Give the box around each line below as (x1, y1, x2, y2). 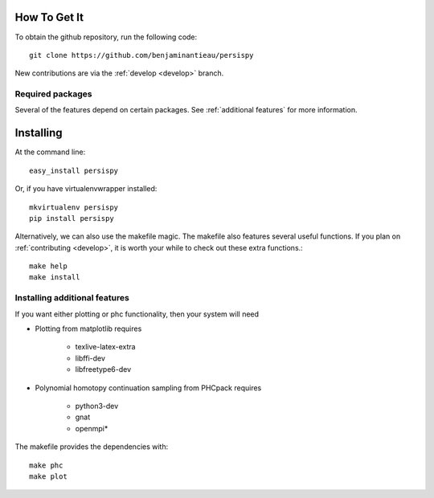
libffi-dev (75, 353, 106, 363)
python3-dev (75, 401, 119, 410)
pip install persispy (29, 214, 114, 222)
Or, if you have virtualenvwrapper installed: (14, 184, 158, 194)
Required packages (14, 88, 92, 100)
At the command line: (14, 147, 86, 157)
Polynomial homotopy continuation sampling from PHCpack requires (35, 382, 262, 393)
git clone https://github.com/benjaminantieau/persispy (29, 51, 254, 59)
